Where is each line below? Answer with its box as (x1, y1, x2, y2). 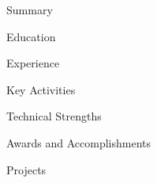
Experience (6, 55, 60, 71)
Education (6, 28, 56, 44)
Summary (6, 2, 53, 17)
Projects (6, 161, 47, 177)
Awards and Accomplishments (6, 134, 151, 151)
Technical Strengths (6, 108, 102, 124)
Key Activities (6, 81, 76, 97)
